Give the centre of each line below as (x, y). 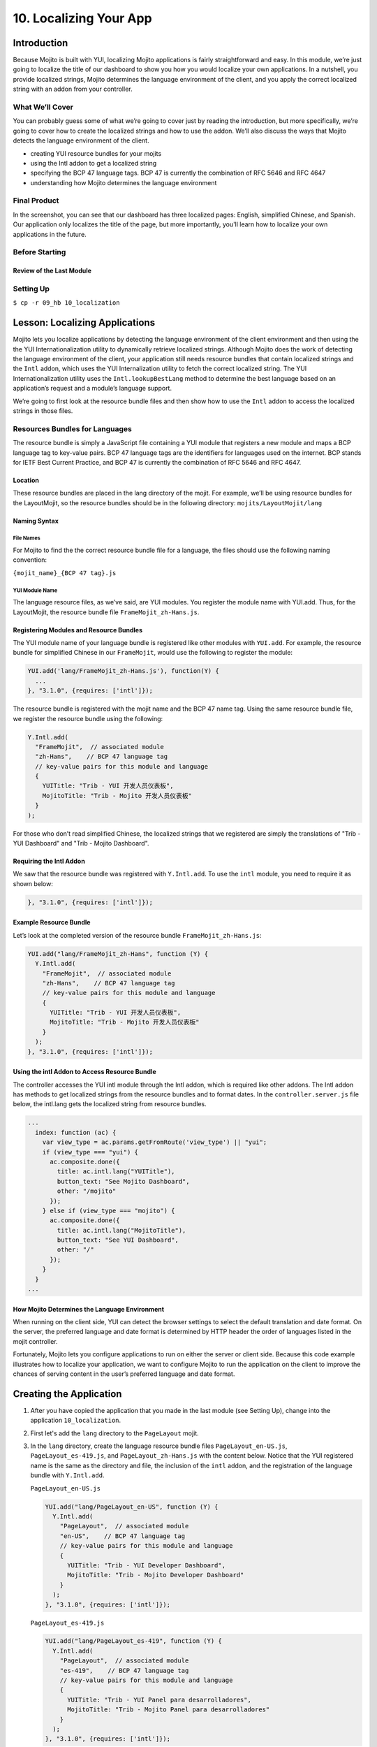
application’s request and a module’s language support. (93, 389)
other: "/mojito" (87, 1191)
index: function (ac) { (76, 1132)
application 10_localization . (76, 1420)
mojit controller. (36, 1341)
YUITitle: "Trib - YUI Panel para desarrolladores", (159, 1699)
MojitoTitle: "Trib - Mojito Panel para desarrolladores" (169, 1710)
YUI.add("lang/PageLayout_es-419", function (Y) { (134, 1641)
